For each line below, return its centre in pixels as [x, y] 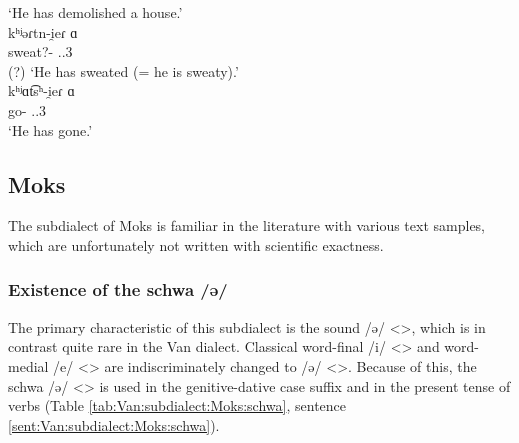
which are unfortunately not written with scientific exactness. [196, 244]
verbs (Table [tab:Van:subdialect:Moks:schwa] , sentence [177, 405]
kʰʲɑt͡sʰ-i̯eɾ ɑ [41, 90]
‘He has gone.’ [50, 129]
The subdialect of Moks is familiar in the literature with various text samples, [247, 225]
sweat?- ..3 [40, 51]
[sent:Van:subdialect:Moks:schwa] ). [114, 424]
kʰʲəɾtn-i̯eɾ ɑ [43, 31]
